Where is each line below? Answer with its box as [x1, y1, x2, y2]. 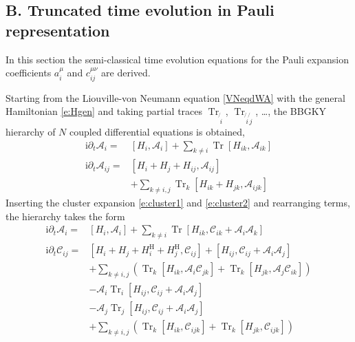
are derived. [101, 65, 151, 80]
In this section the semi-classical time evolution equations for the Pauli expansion [6, 52, 349, 66]
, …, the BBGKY [255, 104, 327, 118]
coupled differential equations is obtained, [69, 124, 245, 138]
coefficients [6, 65, 52, 80]
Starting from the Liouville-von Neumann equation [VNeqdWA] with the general [6, 90, 345, 105]
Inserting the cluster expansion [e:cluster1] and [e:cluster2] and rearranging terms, [6, 195, 350, 210]
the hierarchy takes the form [6, 209, 125, 223]
